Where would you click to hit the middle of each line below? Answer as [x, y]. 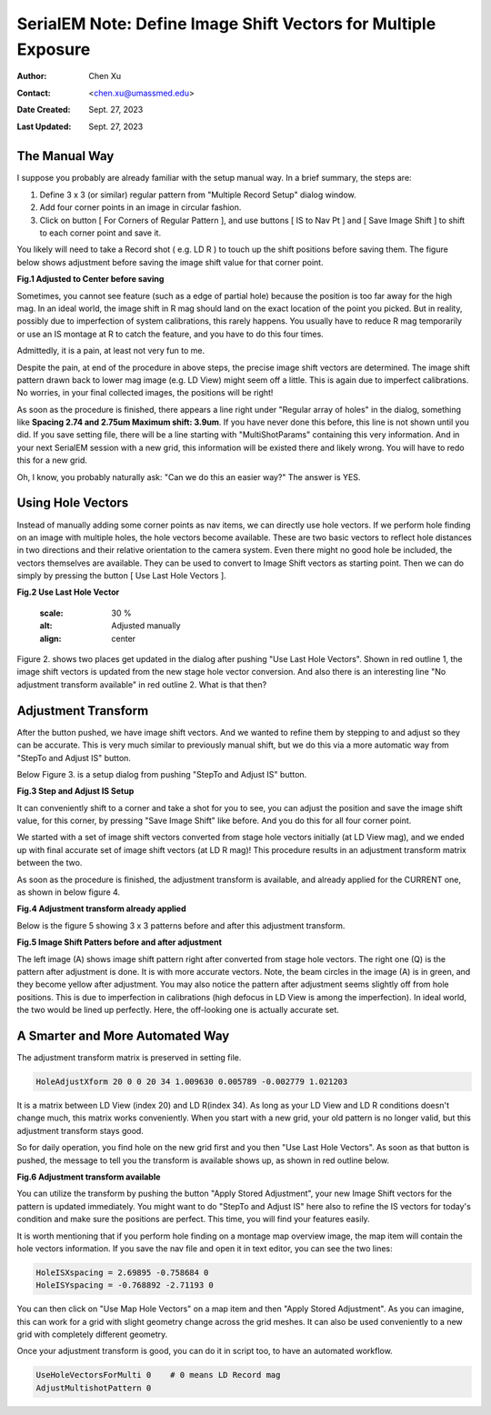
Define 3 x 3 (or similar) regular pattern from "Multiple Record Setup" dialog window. [198, 195]
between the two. [50, 863]
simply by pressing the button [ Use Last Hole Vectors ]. [121, 576]
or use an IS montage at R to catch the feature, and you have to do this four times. [170, 334]
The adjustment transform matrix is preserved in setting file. [129, 1058]
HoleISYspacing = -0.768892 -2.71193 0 [125, 1285]
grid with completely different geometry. [92, 1335]
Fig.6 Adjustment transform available [89, 1177]
